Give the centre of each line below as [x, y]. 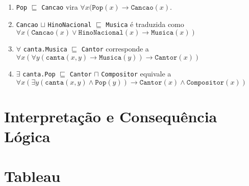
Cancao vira [60, 7]
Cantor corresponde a [115, 49]
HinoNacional [70, 25]
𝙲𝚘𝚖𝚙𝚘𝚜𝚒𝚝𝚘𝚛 [205, 82]
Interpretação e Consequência [111, 116]
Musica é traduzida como [145, 24]
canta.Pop [39, 74]
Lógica [27, 136]
